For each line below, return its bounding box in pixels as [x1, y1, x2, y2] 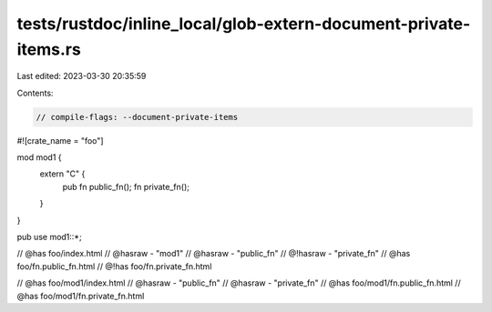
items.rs [16, 39, 81, 59]
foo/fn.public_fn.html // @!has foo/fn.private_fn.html [16, 260, 212, 272]
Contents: [16, 87, 54, 98]
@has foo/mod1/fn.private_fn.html [16, 290, 145, 301]
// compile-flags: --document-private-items [36, 112, 239, 122]
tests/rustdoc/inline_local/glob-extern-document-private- [16, 14, 471, 34]
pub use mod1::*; [16, 232, 82, 243]
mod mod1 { [16, 152, 62, 163]
